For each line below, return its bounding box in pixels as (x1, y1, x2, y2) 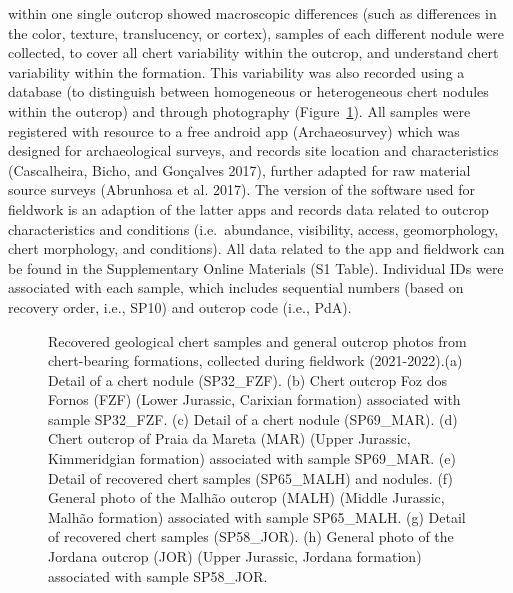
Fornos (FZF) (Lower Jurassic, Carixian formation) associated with (48, 389, 461, 410)
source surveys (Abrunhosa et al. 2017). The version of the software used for (8, 179, 476, 200)
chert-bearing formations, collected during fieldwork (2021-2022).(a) (48, 350, 463, 371)
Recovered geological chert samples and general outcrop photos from (48, 330, 467, 351)
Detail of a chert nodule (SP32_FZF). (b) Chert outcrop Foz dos (48, 369, 448, 390)
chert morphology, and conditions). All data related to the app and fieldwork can (8, 238, 505, 259)
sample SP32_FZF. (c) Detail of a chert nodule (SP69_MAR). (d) (48, 408, 458, 429)
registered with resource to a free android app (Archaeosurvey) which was (8, 120, 460, 141)
